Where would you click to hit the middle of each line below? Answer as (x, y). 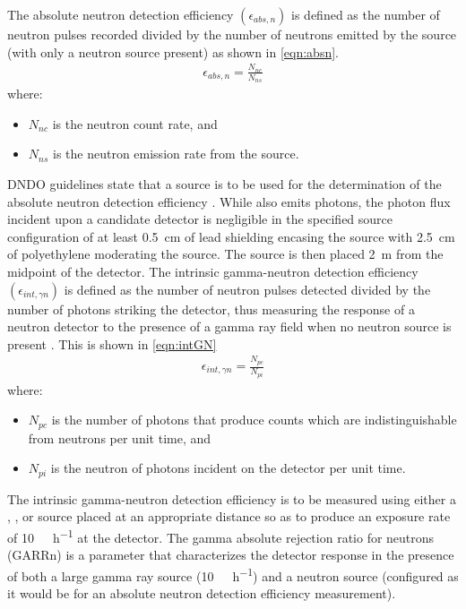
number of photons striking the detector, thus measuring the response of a (211, 309)
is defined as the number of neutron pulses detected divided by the (247, 289)
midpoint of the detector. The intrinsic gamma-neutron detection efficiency (213, 271)
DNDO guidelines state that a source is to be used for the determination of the (224, 183)
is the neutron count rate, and (135, 123)
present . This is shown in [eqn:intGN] (112, 343)
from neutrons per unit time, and (120, 437)
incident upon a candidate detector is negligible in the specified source (200, 219)
